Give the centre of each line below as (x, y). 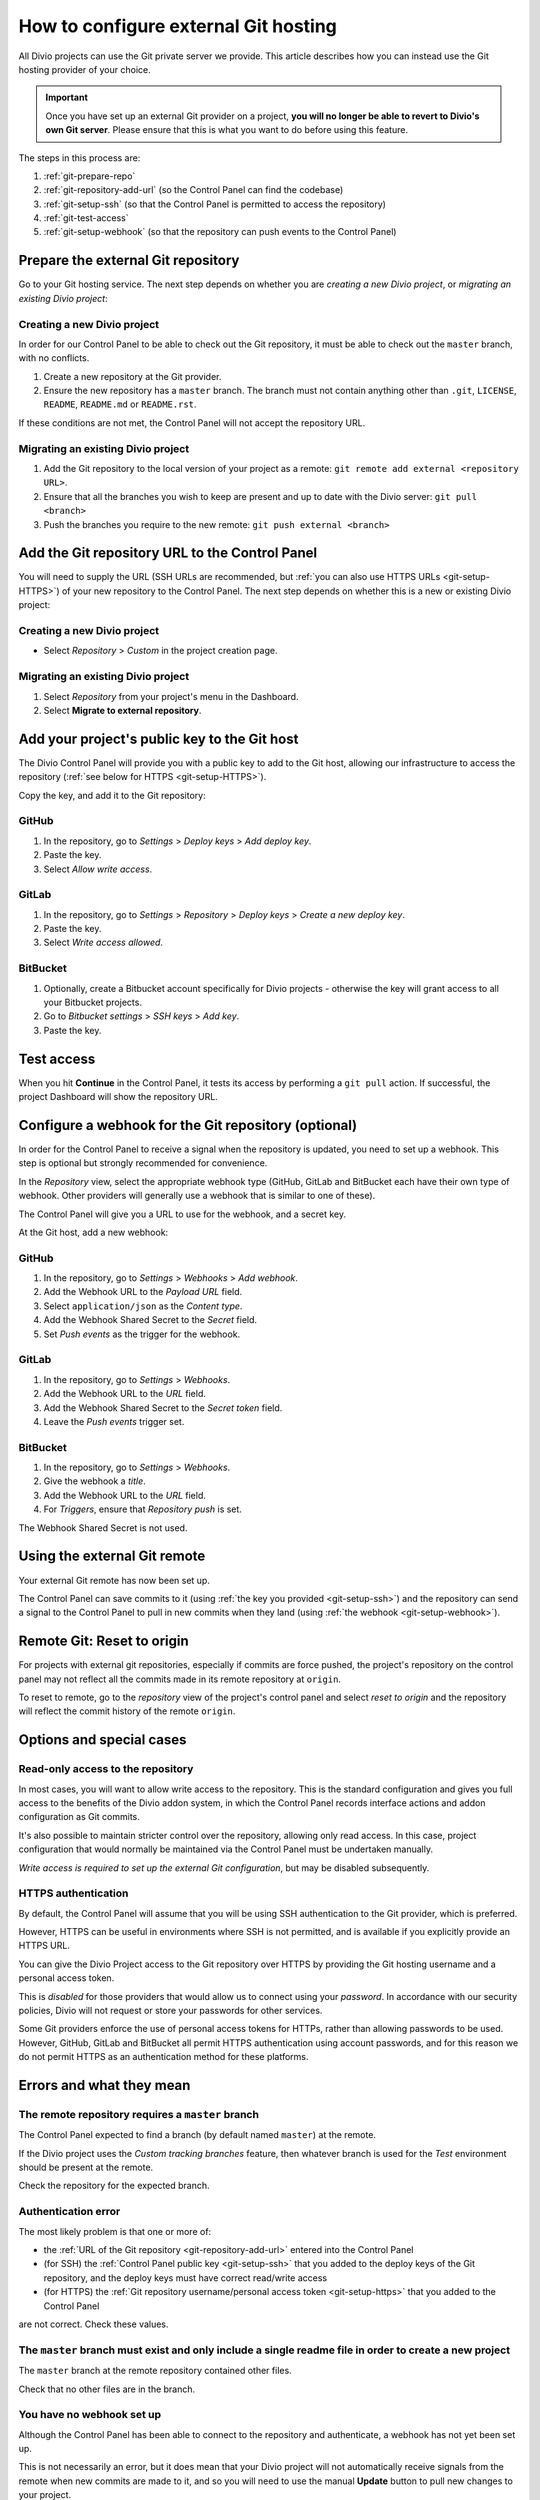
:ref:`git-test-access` (86, 218)
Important (67, 97)
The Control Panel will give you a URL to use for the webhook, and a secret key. (182, 1214)
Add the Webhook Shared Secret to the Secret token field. (163, 1407)
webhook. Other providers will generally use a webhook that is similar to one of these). (197, 1196)
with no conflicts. (54, 358)
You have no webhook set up (90, 2415)
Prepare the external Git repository (129, 260)
